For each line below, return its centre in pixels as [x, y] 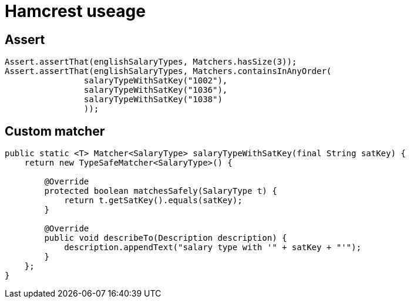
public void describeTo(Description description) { [166, 238]
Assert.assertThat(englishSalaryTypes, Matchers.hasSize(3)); [151, 62]
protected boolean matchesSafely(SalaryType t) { [161, 191]
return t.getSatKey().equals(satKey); [153, 201]
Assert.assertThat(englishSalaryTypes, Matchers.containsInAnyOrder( [168, 71]
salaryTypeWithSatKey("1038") [153, 100]
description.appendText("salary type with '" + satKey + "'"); [213, 248]
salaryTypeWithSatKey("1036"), [156, 90]
